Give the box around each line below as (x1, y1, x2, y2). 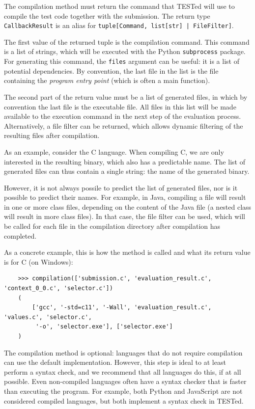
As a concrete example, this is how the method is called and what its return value (4, 247, 251, 257)
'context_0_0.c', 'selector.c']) (4, 285, 113, 292)
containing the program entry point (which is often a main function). (4, 75, 210, 85)
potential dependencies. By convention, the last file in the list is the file (4, 65, 219, 76)
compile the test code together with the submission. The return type (4, 10, 210, 21)
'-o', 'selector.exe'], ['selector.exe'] (35, 323, 173, 330)
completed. (4, 230, 37, 241)
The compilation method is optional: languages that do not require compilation (4, 347, 243, 357)
